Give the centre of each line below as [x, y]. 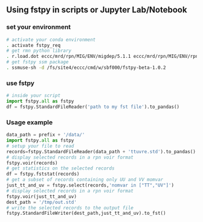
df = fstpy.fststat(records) [43, 174]
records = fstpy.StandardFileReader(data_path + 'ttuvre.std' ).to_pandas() [101, 151]
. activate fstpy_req [34, 45]
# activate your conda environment [51, 40]
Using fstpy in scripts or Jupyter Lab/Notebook [97, 10]
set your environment [39, 27]
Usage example [30, 122]
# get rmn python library [39, 51]
